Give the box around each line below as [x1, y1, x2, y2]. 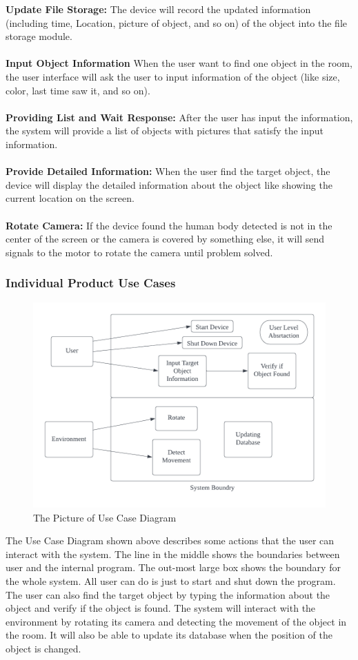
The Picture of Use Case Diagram [33, 510, 177, 524]
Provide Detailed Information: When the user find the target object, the [6, 164, 330, 178]
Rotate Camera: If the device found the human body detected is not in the [6, 218, 332, 232]
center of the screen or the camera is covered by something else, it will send [6, 231, 325, 246]
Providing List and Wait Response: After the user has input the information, [6, 110, 353, 124]
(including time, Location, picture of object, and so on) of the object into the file [6, 15, 348, 30]
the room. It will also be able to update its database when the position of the [6, 628, 333, 642]
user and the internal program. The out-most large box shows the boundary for [6, 560, 341, 575]
